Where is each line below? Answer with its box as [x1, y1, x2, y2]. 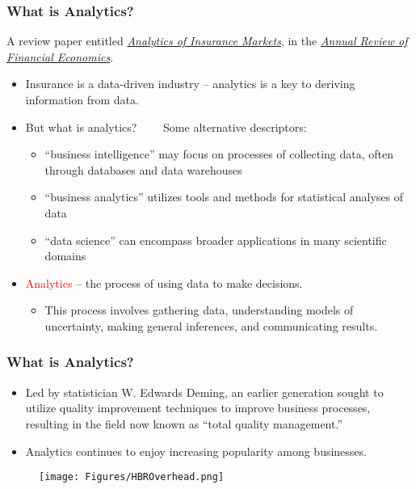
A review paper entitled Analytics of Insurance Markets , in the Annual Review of [6, 32, 408, 49]
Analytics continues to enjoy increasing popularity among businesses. [25, 442, 367, 459]
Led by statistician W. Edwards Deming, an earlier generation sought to [25, 383, 384, 400]
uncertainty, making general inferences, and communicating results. [44, 317, 378, 334]
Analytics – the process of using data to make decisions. [25, 274, 303, 291]
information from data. [25, 91, 139, 107]
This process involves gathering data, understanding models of [44, 301, 354, 318]
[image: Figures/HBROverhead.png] [39, 471, 225, 483]
